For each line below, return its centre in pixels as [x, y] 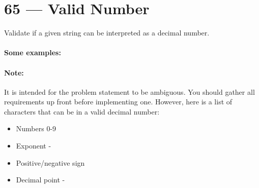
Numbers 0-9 [36, 128]
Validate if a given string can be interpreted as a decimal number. [107, 33]
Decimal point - [40, 180]
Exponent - [34, 146]
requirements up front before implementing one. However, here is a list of [118, 102]
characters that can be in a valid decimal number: [82, 111]
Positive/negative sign [50, 162]
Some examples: [33, 52]
